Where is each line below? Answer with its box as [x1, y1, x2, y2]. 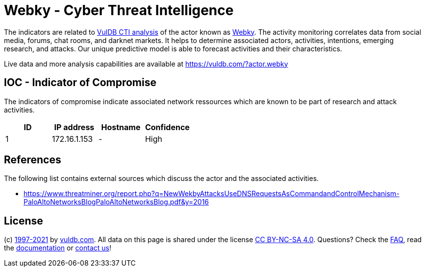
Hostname [101, 122, 141, 132]
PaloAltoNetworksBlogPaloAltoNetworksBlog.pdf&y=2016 [24, 198, 209, 206]
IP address [54, 122, 95, 132]
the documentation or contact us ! [4, 244, 111, 252]
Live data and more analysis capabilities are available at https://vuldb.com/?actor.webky [4, 59, 288, 68]
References [4, 154, 61, 166]
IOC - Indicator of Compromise [4, 76, 156, 89]
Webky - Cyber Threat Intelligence [4, 2, 234, 19]
